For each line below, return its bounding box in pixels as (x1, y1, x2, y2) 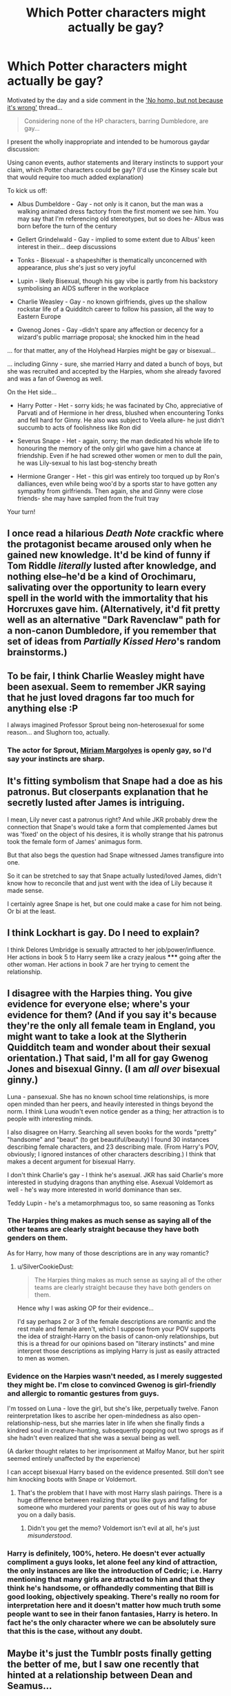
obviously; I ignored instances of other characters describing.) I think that (7, 1150, 216, 1158)
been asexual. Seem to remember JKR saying (7, 681, 206, 692)
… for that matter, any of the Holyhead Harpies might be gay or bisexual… (7, 346, 216, 354)
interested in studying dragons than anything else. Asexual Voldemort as (7, 1178, 214, 1186)
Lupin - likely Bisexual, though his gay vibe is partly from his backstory (17, 277, 219, 285)
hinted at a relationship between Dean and (7, 1669, 193, 1681)
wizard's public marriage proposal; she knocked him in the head (17, 333, 200, 341)
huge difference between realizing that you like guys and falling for (17, 1496, 208, 1504)
